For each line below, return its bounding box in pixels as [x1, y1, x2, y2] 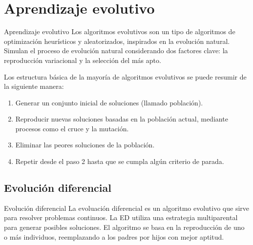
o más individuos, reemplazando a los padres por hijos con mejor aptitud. [4, 231, 224, 242]
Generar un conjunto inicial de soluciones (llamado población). [15, 97, 203, 107]
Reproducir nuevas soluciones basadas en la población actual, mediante [15, 114, 228, 124]
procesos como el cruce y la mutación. [15, 123, 129, 133]
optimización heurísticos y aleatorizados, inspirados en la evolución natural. [4, 36, 230, 46]
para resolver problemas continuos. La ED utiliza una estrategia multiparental [4, 212, 238, 223]
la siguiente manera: [4, 81, 64, 91]
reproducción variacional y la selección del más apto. [4, 55, 161, 65]
